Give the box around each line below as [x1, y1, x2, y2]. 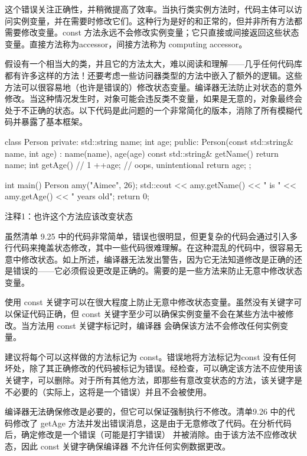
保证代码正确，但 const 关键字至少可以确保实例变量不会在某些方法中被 [12, 308, 286, 320]
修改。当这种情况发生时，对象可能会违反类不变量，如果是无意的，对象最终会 [5, 92, 302, 105]
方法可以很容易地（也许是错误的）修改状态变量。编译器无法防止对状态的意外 [5, 80, 302, 93]
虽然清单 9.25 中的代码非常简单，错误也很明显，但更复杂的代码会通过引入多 [5, 229, 298, 242]
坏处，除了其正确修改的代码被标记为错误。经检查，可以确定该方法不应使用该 [5, 362, 302, 374]
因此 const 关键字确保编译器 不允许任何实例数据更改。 [21, 440, 230, 452]
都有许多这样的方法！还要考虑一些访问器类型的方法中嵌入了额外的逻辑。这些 [5, 69, 302, 81]
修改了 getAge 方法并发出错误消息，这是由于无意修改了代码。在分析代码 [12, 416, 292, 429]
